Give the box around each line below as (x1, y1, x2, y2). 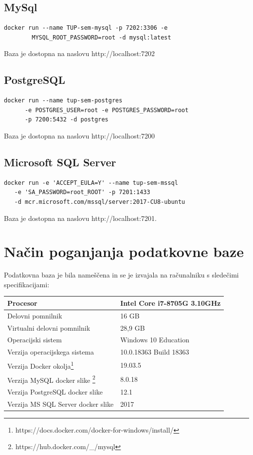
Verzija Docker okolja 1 (7, 359, 74, 371)
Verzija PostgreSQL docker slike (7, 387, 103, 397)
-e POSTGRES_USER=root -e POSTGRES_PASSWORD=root (24, 106, 189, 114)
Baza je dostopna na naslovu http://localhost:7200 (4, 130, 155, 140)
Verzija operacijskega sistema (7, 347, 94, 357)
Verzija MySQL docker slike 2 (7, 373, 95, 385)
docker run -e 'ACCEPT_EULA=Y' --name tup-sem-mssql (4, 179, 178, 186)
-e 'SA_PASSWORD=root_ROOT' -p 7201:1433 (14, 189, 150, 196)
